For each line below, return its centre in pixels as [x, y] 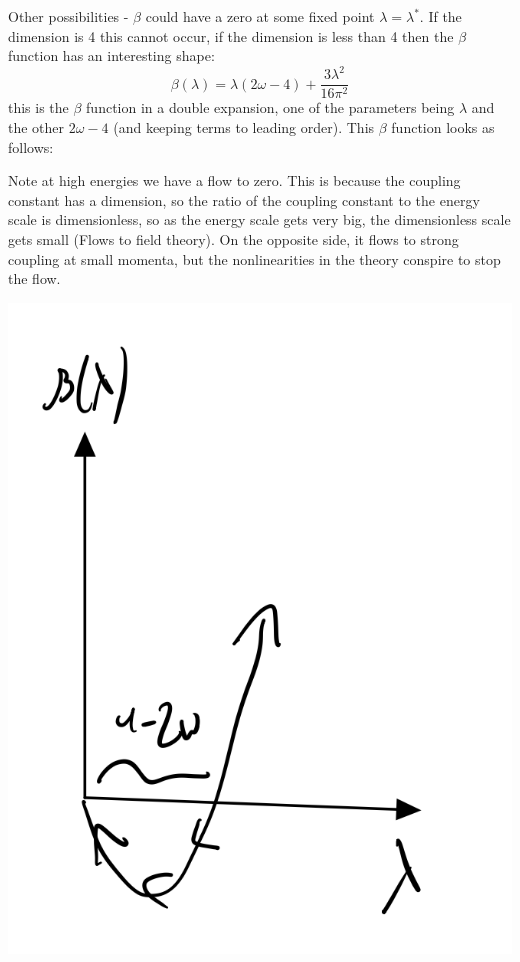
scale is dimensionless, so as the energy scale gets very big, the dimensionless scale [259, 219]
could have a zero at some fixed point [260, 16]
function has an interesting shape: [111, 55]
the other [36, 126]
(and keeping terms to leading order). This [244, 126]
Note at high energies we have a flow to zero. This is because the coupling [234, 180]
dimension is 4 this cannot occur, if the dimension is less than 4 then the [231, 35]
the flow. [34, 278]
